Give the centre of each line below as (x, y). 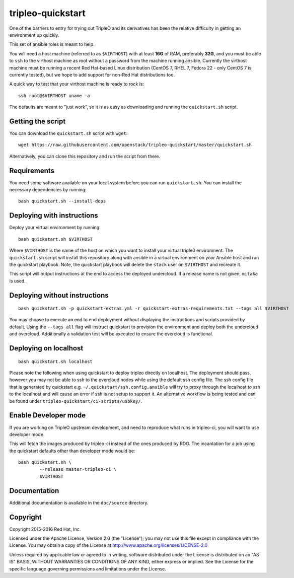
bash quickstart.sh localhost (56, 362)
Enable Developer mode (48, 415)
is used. (18, 281)
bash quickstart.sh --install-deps (62, 201)
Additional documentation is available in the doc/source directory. (79, 502)
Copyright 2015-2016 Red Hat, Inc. (45, 529)
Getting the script (38, 121)
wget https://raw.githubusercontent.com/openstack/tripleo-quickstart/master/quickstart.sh (135, 145)
